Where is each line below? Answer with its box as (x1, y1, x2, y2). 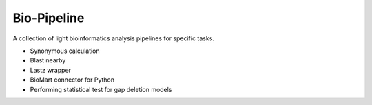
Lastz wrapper (30, 66, 72, 74)
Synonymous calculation (30, 47, 100, 55)
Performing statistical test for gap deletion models (30, 85, 172, 93)
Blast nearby (30, 56, 66, 65)
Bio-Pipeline (12, 10, 85, 25)
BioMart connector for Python (30, 75, 115, 84)
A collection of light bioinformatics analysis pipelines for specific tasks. (12, 34, 215, 43)
